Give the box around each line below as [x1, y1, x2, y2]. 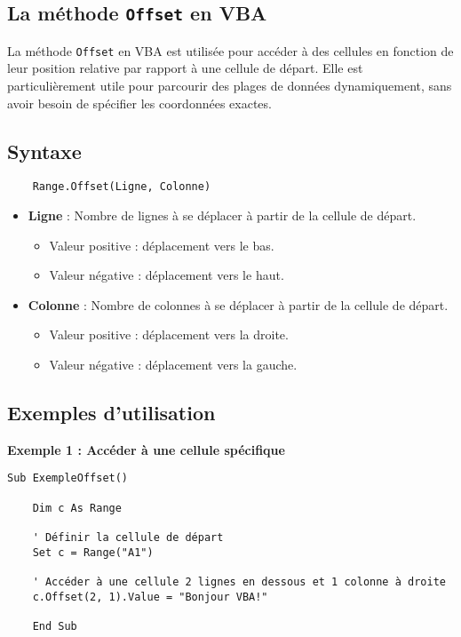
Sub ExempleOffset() [7, 472, 129, 485]
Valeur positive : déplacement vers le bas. [49, 235, 274, 254]
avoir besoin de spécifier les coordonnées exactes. [7, 93, 272, 112]
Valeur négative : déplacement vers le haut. [49, 266, 284, 284]
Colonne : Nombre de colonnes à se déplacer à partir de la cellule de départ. [28, 295, 449, 314]
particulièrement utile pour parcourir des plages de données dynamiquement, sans [7, 76, 452, 95]
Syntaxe [7, 137, 82, 164]
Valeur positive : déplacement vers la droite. [49, 325, 289, 344]
